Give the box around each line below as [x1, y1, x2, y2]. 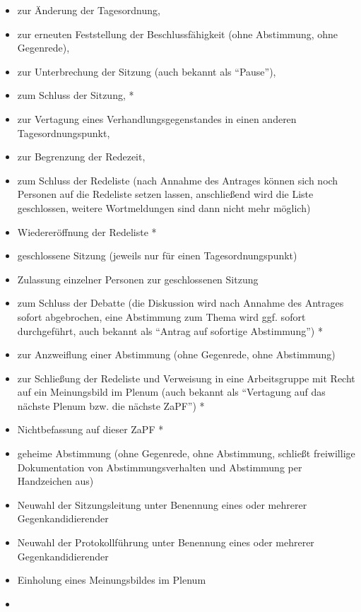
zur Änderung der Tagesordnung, [17, 3, 160, 17]
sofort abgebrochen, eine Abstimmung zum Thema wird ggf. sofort [17, 309, 306, 324]
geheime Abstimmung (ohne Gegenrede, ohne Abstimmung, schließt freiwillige [17, 446, 355, 461]
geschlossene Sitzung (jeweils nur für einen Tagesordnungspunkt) [17, 248, 297, 263]
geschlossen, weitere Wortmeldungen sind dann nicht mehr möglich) [17, 200, 311, 215]
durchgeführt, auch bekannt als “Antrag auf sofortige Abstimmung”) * [17, 323, 323, 338]
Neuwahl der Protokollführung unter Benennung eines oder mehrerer [17, 535, 314, 550]
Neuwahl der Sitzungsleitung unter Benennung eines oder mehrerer [17, 497, 307, 512]
